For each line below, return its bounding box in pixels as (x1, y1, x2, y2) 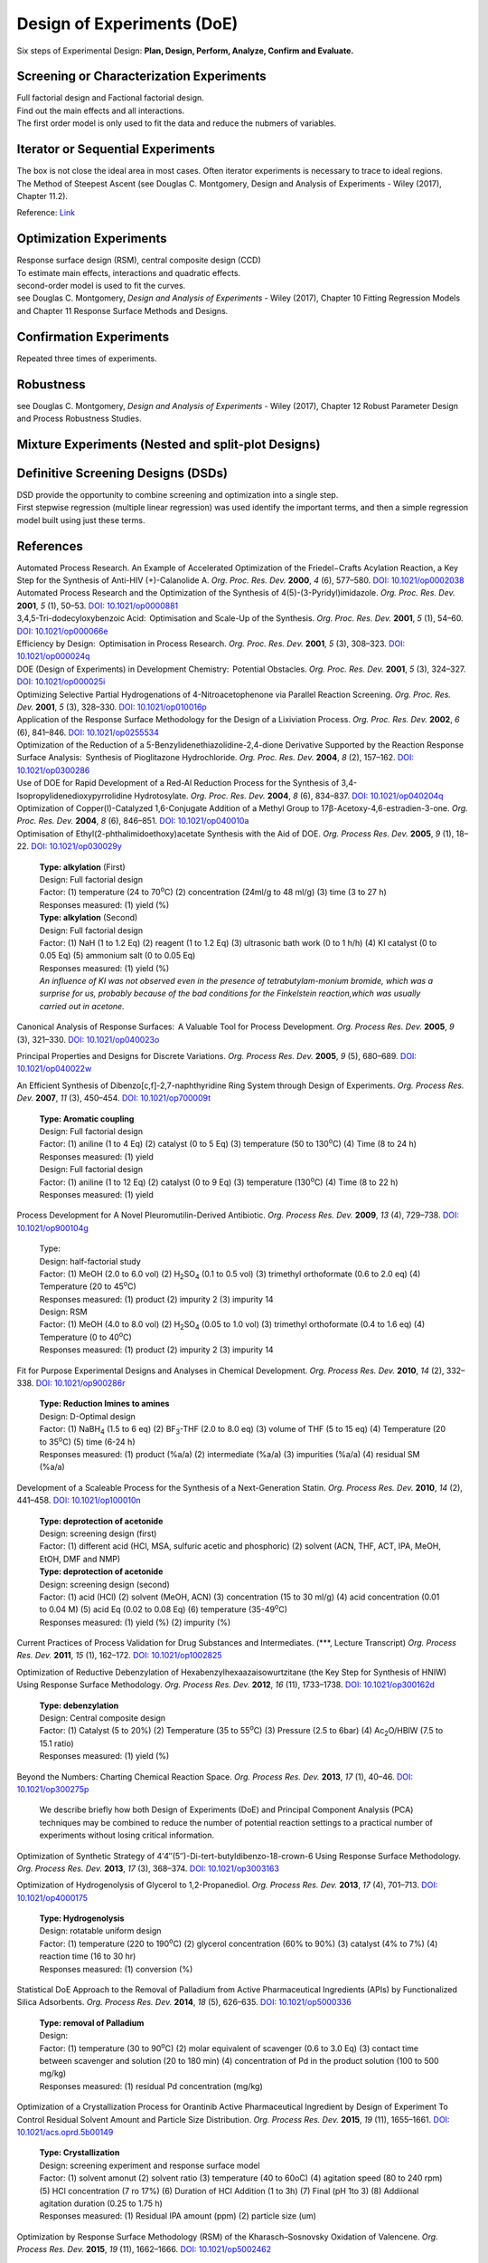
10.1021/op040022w (16, 1064, 92, 1074)
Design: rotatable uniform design (39, 1925, 162, 1936)
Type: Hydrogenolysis (39, 1913, 125, 1924)
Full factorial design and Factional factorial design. (16, 92, 205, 103)
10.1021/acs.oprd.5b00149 (16, 2126, 114, 2137)
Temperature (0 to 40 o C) (39, 1331, 133, 1342)
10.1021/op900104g (16, 1222, 89, 1233)
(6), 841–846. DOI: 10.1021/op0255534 (16, 727, 160, 738)
